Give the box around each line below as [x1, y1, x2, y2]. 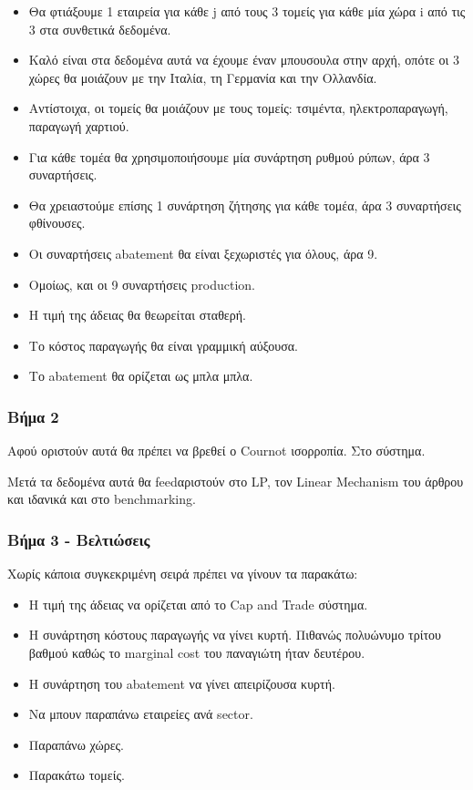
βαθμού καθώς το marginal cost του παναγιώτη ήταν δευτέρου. [28, 642, 365, 662]
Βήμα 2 [7, 405, 59, 427]
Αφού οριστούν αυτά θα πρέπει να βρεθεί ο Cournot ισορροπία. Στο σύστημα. [7, 441, 426, 460]
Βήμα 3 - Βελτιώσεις [7, 528, 150, 550]
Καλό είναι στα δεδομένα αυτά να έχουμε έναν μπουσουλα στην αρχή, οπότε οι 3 [28, 50, 460, 69]
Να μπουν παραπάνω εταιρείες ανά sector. [28, 704, 253, 723]
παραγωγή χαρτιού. [28, 116, 129, 135]
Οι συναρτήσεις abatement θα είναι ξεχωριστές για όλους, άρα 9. [28, 243, 378, 262]
